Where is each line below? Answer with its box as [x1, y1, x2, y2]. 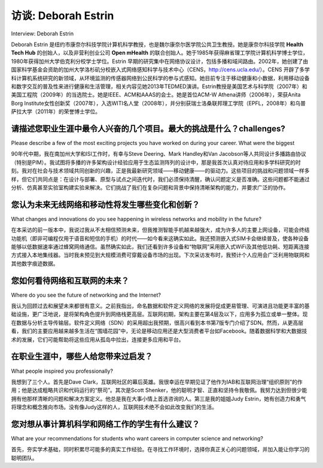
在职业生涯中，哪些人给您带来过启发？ [11, 351, 153, 362]
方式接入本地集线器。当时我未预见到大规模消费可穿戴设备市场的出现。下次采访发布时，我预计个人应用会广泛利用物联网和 [11, 252, 310, 259]
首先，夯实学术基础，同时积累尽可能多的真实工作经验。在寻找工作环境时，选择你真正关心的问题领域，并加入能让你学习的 [11, 446, 310, 453]
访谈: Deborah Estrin [11, 9, 114, 22]
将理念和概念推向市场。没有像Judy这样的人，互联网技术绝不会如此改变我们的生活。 [11, 403, 218, 410]
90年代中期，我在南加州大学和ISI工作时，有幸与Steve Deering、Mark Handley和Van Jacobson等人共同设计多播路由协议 [11, 150, 306, 158]
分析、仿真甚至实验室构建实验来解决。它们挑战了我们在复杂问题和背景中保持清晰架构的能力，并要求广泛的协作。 [11, 183, 289, 191]
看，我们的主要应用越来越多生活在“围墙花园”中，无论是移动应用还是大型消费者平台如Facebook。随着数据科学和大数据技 [11, 327, 307, 335]
